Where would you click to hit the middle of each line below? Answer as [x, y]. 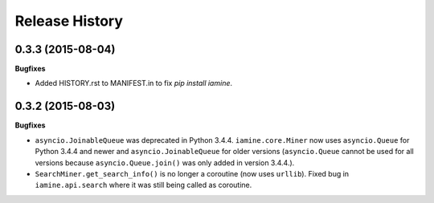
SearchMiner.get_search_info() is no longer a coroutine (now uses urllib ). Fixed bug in [192, 173]
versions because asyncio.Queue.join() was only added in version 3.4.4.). [165, 162]
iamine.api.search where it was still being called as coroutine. [143, 185]
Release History [69, 21]
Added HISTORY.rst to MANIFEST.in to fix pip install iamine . [134, 83]
